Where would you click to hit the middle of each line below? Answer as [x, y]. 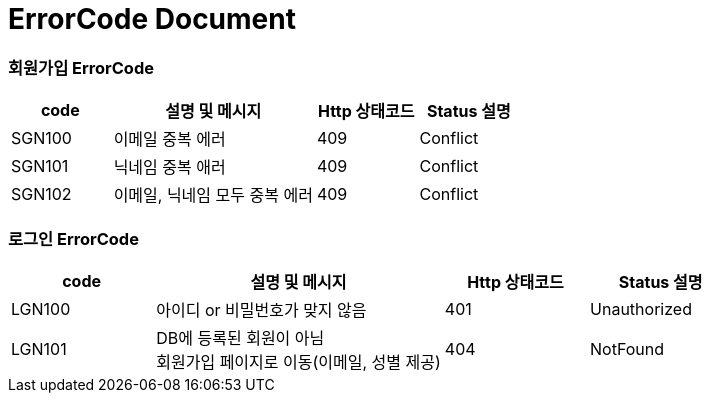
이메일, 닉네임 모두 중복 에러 [213, 195]
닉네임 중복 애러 [169, 167]
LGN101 [39, 348]
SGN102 [41, 194]
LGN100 [41, 308]
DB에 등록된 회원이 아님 [240, 337]
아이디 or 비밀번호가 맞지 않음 [261, 309]
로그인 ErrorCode [73, 238]
